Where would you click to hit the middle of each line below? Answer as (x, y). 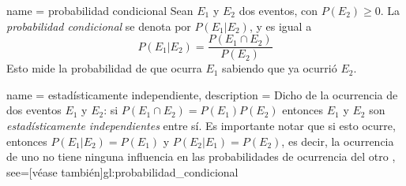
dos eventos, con (278, 10)
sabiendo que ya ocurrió (280, 68)
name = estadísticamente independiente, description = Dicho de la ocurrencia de (202, 94)
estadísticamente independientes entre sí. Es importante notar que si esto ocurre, (201, 126)
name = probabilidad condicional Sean (100, 10)
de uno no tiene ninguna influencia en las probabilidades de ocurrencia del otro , (201, 156)
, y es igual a (280, 26)
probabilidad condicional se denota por (99, 26)
